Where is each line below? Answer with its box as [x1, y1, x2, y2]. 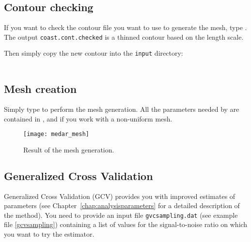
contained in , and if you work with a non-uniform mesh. [4, 113, 173, 123]
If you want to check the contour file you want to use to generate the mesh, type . [4, 22, 247, 32]
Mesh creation [4, 81, 77, 96]
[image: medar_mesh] [23, 131, 90, 138]
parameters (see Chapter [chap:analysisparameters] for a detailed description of [4, 200, 240, 211]
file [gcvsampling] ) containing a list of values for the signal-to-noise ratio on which [4, 219, 248, 229]
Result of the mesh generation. [23, 144, 114, 154]
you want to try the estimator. [4, 228, 94, 239]
